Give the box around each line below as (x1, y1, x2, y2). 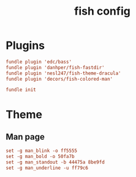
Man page (6, 131, 45, 142)
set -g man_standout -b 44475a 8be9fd (6, 159, 105, 165)
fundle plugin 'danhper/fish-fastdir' (6, 64, 105, 71)
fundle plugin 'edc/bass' (6, 59, 72, 65)
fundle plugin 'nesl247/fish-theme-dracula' (6, 70, 121, 76)
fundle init (6, 87, 36, 93)
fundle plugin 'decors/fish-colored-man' (6, 76, 113, 82)
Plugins (6, 38, 45, 52)
